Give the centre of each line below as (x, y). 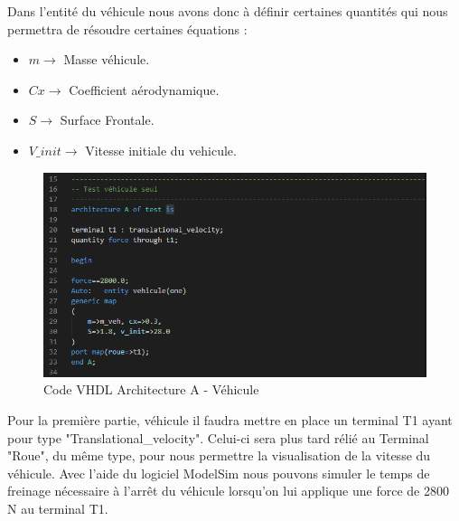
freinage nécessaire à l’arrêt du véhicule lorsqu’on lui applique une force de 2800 (228, 491)
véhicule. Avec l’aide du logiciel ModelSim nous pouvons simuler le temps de (219, 473)
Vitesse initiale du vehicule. (161, 150)
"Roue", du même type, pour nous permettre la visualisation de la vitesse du (219, 455)
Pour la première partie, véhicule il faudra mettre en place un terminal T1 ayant (230, 419)
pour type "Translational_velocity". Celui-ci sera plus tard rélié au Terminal (218, 437)
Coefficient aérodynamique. (144, 89)
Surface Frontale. (107, 120)
